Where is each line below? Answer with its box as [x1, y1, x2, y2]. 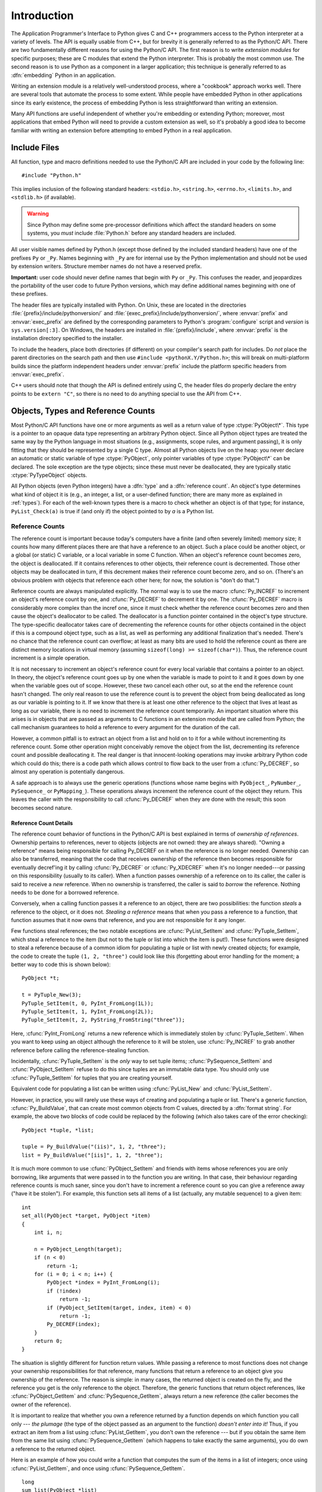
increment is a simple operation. [11, 654, 90, 662]
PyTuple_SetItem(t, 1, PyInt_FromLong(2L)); [21, 1009, 154, 1015]
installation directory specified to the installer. [11, 335, 123, 342]
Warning [27, 210, 49, 217]
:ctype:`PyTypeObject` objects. [11, 471, 88, 479]
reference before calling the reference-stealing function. [11, 1046, 150, 1053]
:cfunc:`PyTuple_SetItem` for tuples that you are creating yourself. [11, 1074, 173, 1081]
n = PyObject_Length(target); [33, 1246, 122, 1253]
